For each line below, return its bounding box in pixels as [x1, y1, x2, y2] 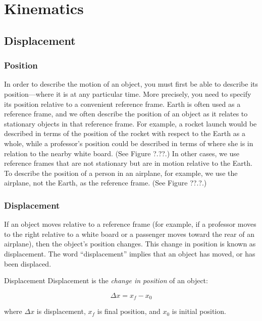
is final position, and [97, 306, 161, 316]
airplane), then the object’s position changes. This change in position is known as [4, 238, 256, 249]
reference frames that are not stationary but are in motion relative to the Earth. [4, 158, 252, 168]
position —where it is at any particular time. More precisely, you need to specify [4, 88, 251, 99]
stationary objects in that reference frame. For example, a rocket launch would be [4, 118, 257, 129]
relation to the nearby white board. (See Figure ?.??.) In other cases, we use [4, 148, 240, 158]
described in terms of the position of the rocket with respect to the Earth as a [4, 128, 245, 139]
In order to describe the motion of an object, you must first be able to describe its [4, 79, 258, 89]
